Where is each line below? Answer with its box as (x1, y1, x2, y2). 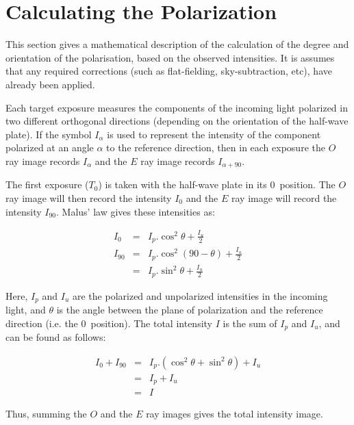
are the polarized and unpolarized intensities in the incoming (73, 288, 328, 302)
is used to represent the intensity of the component (107, 127, 321, 141)
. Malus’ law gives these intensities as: (56, 204, 215, 218)
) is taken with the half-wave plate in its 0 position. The (98, 177, 336, 192)
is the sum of (223, 315, 277, 330)
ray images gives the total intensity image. (146, 407, 323, 421)
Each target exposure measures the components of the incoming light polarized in (5, 100, 348, 114)
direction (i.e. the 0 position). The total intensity (5, 315, 212, 330)
